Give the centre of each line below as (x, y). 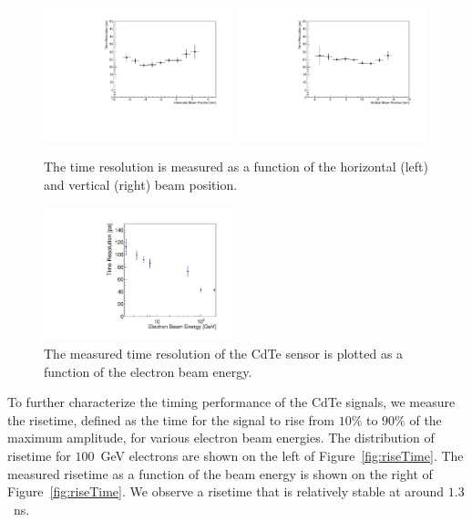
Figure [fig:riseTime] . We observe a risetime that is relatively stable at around (226, 491)
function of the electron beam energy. (148, 371)
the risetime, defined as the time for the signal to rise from (171, 419)
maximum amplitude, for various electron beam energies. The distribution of (221, 438)
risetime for (39, 455)
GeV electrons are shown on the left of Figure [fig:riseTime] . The (282, 455)
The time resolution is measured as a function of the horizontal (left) (236, 167)
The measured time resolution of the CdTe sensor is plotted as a (224, 353)
